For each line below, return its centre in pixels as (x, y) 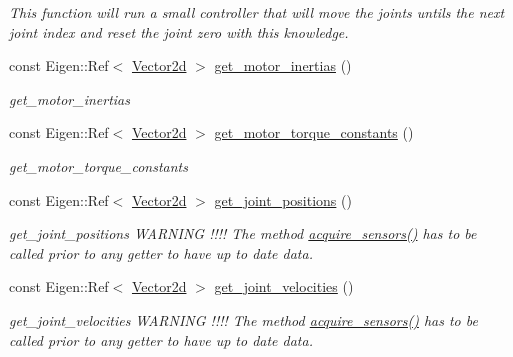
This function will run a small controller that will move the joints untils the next (257, 12)
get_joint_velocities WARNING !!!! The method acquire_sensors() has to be (243, 319)
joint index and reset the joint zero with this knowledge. (179, 31)
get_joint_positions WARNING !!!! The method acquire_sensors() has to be (243, 233)
